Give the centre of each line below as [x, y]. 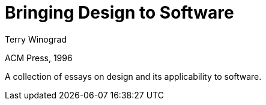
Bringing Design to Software [119, 13]
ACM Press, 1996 [39, 58]
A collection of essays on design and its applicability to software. [133, 76]
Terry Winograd [36, 39]
